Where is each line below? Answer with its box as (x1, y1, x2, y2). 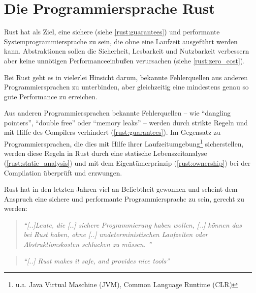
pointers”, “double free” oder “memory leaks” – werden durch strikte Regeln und (4, 117, 248, 127)
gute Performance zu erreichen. (4, 91, 97, 101)
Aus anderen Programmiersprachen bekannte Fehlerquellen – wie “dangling (4, 108, 231, 118)
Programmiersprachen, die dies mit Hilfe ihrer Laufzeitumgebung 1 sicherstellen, (4, 137, 244, 148)
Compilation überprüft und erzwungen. (4, 167, 122, 177)
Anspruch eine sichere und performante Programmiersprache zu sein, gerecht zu (4, 193, 245, 204)
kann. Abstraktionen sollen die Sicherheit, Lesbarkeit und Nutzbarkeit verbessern (4, 46, 249, 56)
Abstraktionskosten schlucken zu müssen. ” (23, 239, 152, 249)
